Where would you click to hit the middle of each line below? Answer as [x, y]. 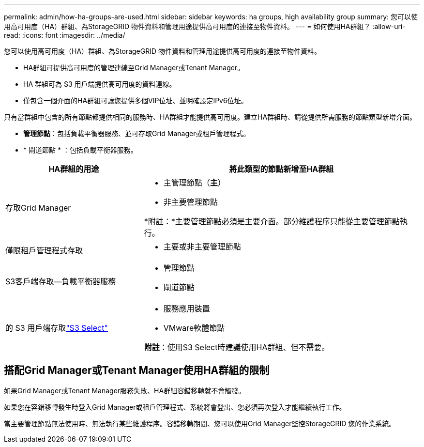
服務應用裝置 [187, 308]
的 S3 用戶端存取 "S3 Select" [57, 328]
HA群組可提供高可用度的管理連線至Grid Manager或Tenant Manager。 [134, 68]
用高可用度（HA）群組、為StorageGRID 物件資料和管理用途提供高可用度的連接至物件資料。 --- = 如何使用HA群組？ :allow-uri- [205, 26]
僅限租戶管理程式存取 [44, 250]
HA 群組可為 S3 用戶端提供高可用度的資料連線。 [100, 84]
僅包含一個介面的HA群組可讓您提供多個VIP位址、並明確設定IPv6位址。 [136, 100]
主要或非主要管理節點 [202, 247]
